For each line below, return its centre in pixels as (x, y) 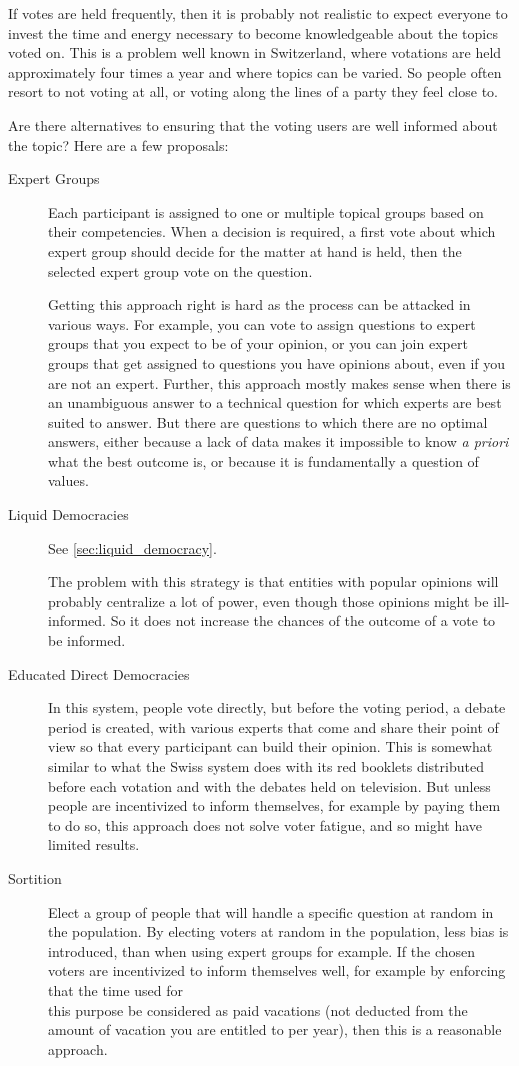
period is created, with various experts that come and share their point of (273, 726)
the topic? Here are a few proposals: (118, 144)
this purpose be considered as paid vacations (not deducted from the (258, 1009)
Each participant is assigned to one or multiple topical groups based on (266, 211)
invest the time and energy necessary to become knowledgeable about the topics (253, 32)
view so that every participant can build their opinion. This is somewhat (270, 746)
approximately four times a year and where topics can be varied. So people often (255, 71)
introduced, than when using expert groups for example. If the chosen (262, 950)
